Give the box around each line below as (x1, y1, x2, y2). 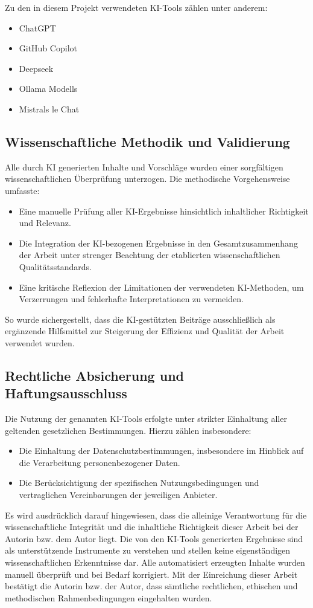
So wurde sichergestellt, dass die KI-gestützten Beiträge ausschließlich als (5, 312, 276, 325)
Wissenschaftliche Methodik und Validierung (5, 132, 290, 150)
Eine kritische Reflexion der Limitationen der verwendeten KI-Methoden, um (19, 280, 304, 293)
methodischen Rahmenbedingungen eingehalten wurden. (5, 591, 212, 604)
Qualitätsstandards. (19, 260, 92, 273)
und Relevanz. (19, 216, 71, 229)
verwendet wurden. (5, 336, 75, 349)
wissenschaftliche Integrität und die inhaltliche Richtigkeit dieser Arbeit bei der (5, 520, 299, 533)
